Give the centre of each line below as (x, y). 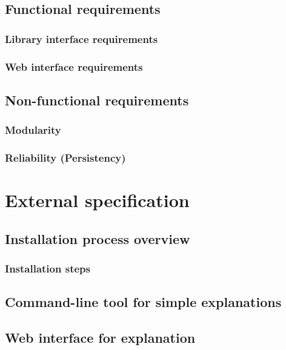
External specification (97, 200)
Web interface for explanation (100, 338)
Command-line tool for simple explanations (143, 302)
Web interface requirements (74, 66)
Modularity (33, 130)
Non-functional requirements (97, 100)
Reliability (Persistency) (65, 158)
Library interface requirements (81, 38)
